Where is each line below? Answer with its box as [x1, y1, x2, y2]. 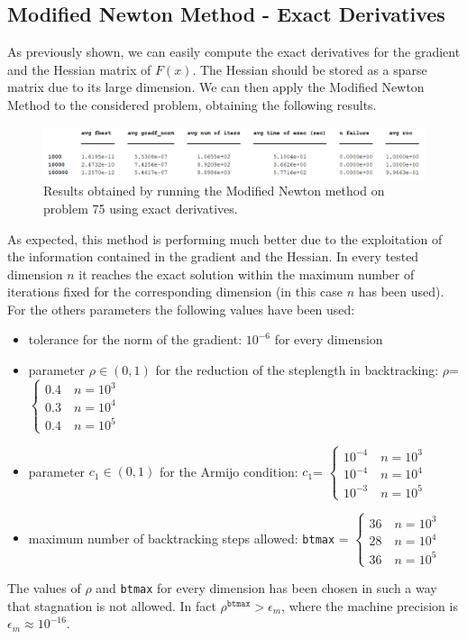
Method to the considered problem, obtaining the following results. [7, 95, 377, 114]
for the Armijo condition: [159, 461, 298, 480]
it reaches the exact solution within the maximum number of [78, 264, 415, 283]
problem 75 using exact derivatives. [43, 198, 238, 217]
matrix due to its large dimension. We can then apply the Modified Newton [7, 78, 425, 96]
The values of [7, 578, 81, 597]
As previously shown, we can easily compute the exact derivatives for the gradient [7, 42, 461, 61]
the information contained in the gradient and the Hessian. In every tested [7, 247, 419, 266]
